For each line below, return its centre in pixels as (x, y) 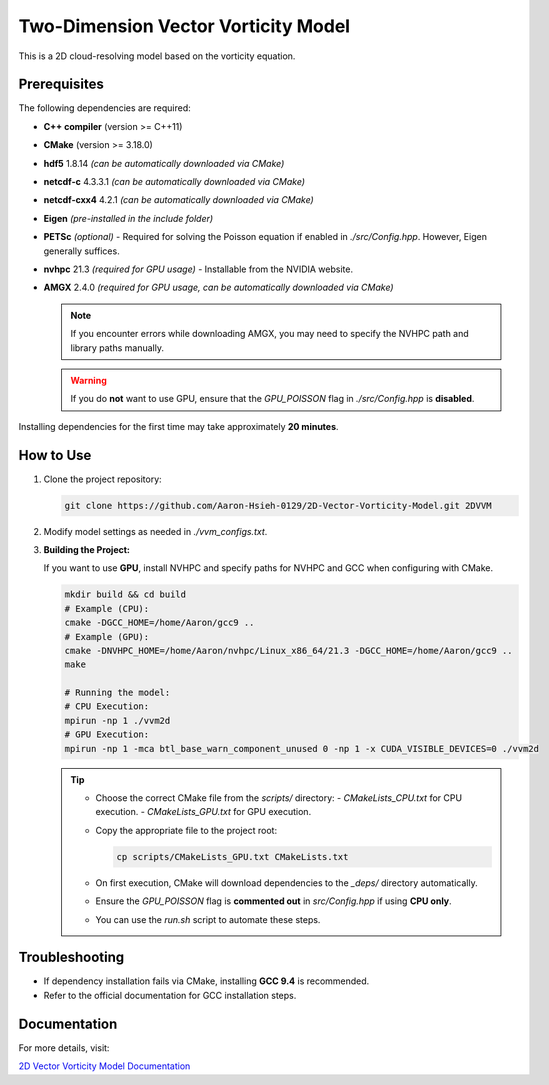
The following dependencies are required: (105, 108)
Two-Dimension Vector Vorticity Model (184, 26)
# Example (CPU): (107, 608)
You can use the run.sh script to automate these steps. (208, 919)
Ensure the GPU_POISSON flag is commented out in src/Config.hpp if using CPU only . (273, 901)
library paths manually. (117, 347)
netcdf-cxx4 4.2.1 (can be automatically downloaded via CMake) (178, 200)
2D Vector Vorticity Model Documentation (104, 1066)
